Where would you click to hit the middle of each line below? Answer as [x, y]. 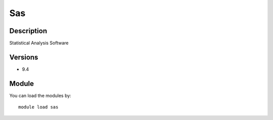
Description [28, 31]
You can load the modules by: [40, 95]
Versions [24, 57]
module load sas [38, 107]
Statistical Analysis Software [39, 43]
